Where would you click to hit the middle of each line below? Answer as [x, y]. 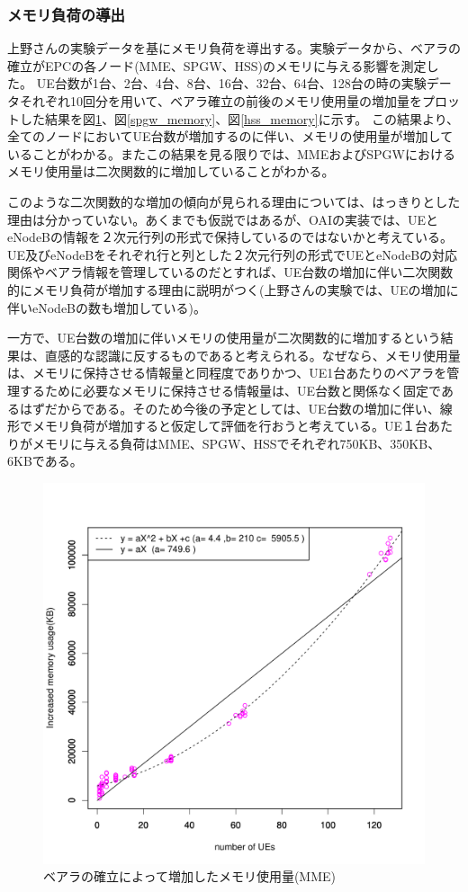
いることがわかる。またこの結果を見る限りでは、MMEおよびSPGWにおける [231, 153]
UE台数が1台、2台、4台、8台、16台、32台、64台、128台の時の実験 [231, 83]
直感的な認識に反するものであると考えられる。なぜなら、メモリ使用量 [252, 355]
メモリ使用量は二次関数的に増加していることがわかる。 [171, 171]
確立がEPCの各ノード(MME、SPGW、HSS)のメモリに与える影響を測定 [217, 65]
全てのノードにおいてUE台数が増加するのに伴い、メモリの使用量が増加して [230, 136]
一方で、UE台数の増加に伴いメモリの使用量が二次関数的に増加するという [224, 338]
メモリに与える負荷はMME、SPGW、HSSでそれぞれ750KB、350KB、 [236, 443]
